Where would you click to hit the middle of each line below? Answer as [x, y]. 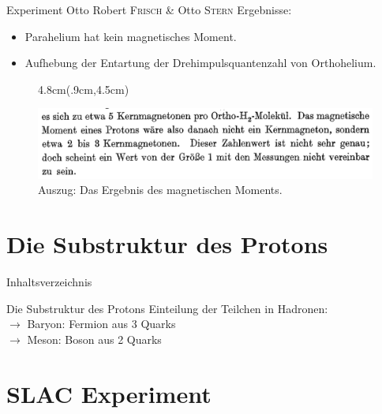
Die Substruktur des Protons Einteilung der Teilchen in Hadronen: [167, 308]
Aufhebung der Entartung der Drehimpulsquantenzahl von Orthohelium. [200, 63]
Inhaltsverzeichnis [49, 282]
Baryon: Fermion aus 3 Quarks [101, 324]
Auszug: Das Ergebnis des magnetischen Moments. [160, 190]
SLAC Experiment [109, 393]
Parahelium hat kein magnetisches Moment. [131, 36]
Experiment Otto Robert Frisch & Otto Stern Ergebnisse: [149, 9]
